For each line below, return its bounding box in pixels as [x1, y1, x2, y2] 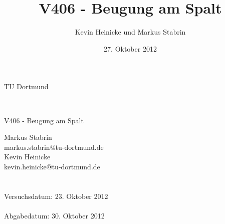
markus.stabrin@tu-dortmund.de [4, 141, 104, 152]
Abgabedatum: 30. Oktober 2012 [4, 210, 105, 220]
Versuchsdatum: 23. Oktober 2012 [4, 190, 108, 201]
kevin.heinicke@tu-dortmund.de [4, 161, 100, 171]
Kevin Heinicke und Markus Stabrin [75, 27, 186, 37]
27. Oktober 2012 [104, 43, 157, 54]
